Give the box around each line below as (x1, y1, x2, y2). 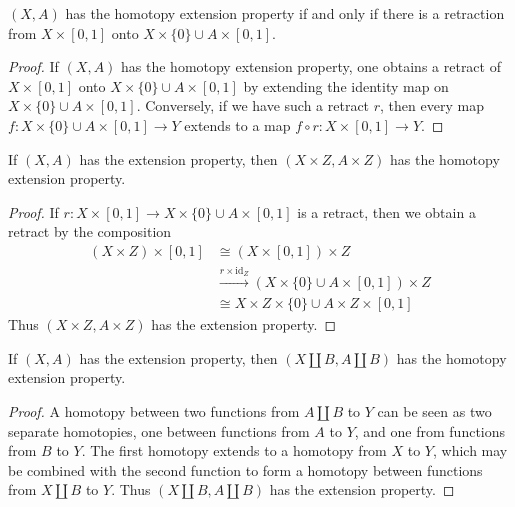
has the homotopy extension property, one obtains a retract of (121, 56, 501, 77)
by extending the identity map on (243, 75, 449, 96)
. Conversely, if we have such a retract (136, 95, 370, 116)
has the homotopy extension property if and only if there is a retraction (65, 3, 505, 23)
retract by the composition (8, 221, 172, 242)
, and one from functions (354, 420, 506, 441)
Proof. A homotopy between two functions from (8, 401, 300, 422)
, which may (432, 440, 508, 461)
